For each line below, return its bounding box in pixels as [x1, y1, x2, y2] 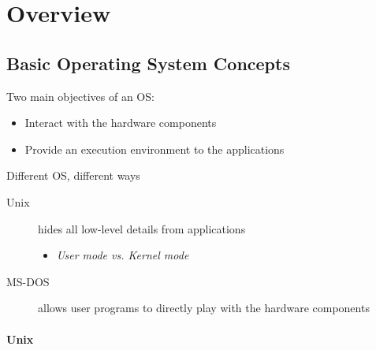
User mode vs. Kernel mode [56, 247, 189, 263]
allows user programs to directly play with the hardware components [38, 300, 370, 316]
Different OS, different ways [6, 167, 140, 184]
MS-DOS [6, 273, 50, 289]
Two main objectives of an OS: [6, 87, 154, 104]
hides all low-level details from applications [38, 220, 246, 236]
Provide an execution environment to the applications [24, 140, 285, 157]
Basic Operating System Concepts [6, 50, 290, 75]
